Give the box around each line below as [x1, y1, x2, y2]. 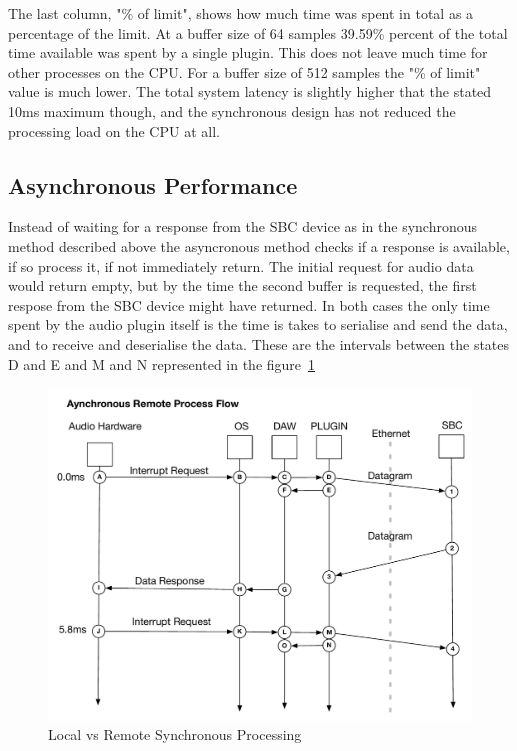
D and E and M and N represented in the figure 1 [8, 353, 316, 374]
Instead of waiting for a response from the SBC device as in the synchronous [8, 216, 478, 237]
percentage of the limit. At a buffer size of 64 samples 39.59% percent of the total [8, 22, 508, 43]
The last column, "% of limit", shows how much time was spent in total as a [8, 3, 474, 23]
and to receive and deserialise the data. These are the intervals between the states [8, 333, 510, 354]
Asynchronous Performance [8, 169, 298, 200]
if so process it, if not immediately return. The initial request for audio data [8, 255, 474, 276]
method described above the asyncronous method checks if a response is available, [8, 235, 510, 256]
